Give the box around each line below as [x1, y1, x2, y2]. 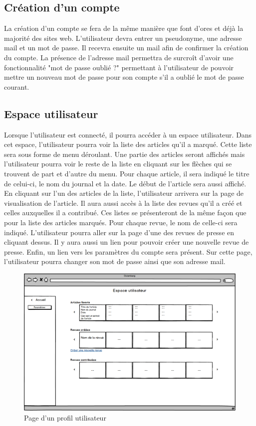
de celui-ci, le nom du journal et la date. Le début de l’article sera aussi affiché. [4, 178, 247, 188]
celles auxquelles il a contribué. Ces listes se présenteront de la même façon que [4, 207, 247, 218]
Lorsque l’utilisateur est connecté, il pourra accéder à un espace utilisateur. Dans [4, 129, 252, 140]
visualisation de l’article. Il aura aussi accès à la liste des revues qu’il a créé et [4, 197, 243, 208]
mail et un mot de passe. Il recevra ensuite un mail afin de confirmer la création [4, 42, 249, 53]
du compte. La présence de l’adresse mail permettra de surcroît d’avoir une [4, 52, 234, 62]
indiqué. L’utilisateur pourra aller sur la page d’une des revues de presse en [4, 227, 235, 237]
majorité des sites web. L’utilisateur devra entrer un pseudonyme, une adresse [4, 32, 242, 43]
